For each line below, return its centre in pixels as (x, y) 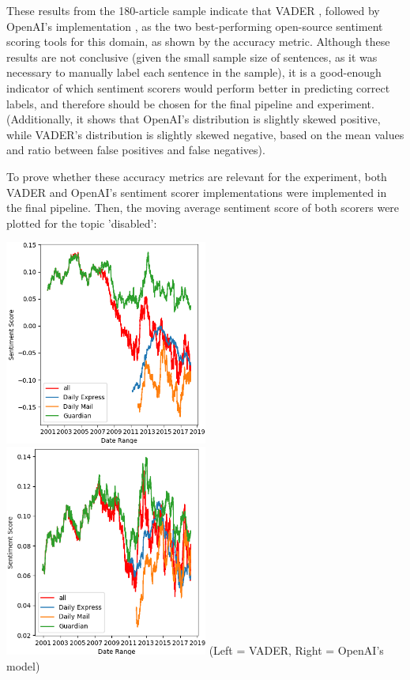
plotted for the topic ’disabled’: (82, 223)
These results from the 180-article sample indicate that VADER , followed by (193, 10)
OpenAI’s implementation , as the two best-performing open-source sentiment (195, 26)
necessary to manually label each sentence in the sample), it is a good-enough (194, 72)
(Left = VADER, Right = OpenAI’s (296, 650)
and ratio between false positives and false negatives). (136, 150)
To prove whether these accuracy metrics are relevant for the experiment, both (197, 176)
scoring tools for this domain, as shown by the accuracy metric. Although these (198, 42)
